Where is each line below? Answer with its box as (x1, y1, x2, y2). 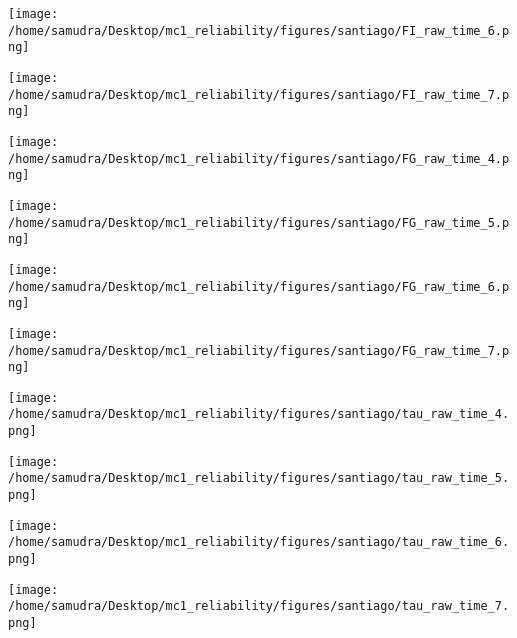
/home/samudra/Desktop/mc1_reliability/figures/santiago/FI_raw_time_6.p (8, 23, 510, 38)
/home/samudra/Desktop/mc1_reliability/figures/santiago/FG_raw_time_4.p (8, 151, 510, 166)
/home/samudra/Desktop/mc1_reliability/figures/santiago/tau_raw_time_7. (8, 599, 510, 614)
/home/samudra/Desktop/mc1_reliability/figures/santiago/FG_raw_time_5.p (8, 215, 510, 230)
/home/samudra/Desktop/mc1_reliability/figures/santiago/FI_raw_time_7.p (8, 87, 510, 102)
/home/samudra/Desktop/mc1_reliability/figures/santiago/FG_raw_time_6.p (8, 279, 510, 294)
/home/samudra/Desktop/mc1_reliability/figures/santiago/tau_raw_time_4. (8, 407, 510, 422)
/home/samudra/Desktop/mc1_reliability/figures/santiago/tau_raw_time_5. (8, 471, 510, 486)
